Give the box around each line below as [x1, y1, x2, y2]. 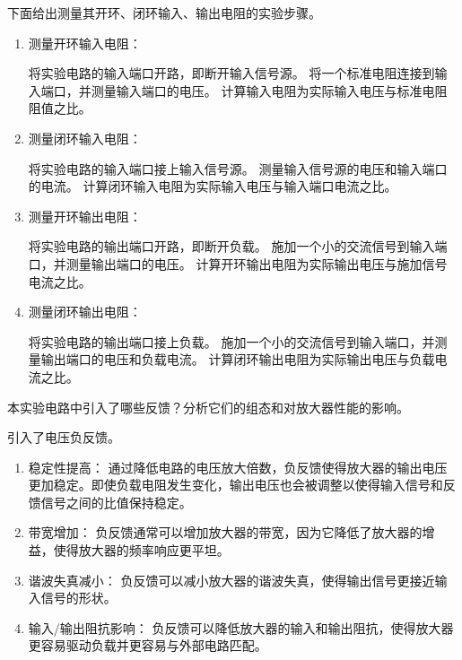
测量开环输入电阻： [28, 33, 142, 52]
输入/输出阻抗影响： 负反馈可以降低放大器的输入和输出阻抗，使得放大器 [28, 618, 454, 637]
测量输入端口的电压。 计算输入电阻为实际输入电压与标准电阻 [91, 81, 448, 100]
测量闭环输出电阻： [28, 302, 142, 321]
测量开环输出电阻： [28, 206, 142, 225]
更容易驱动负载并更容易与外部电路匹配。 [28, 636, 267, 655]
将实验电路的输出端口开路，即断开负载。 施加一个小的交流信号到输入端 [28, 237, 448, 256]
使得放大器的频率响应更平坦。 [53, 541, 230, 560]
